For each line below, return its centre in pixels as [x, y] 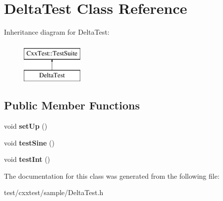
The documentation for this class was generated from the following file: [112, 176]
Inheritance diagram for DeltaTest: [57, 32]
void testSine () [29, 142]
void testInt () [27, 159]
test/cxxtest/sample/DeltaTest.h [54, 192]
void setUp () [26, 126]
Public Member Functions [72, 105]
